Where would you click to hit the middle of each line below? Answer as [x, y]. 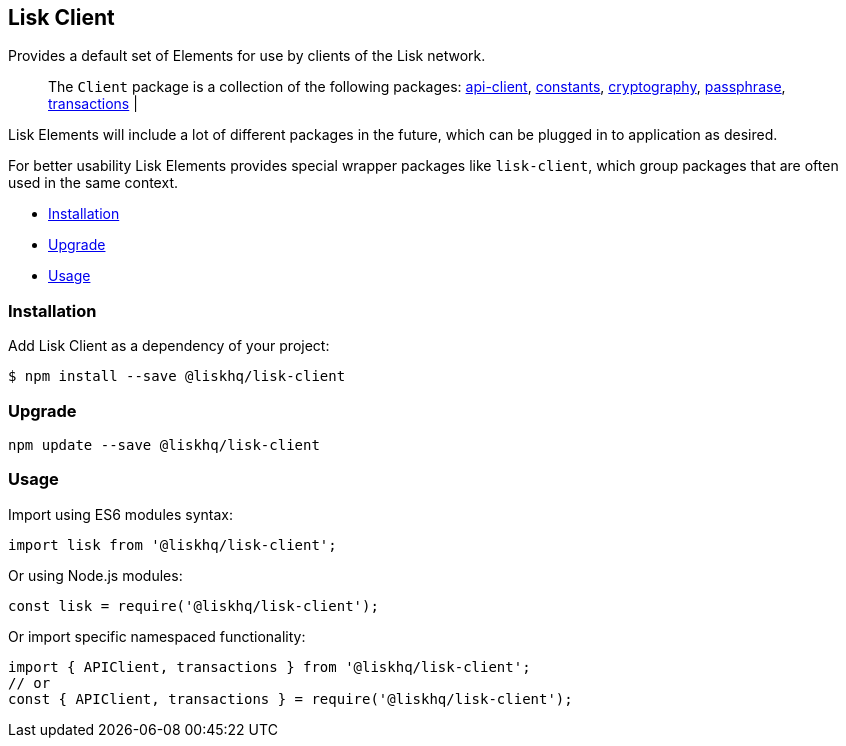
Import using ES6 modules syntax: [120, 514]
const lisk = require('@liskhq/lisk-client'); [193, 605]
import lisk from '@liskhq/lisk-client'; [172, 544]
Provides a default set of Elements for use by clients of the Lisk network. [247, 56]
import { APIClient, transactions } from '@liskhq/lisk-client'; [269, 666]
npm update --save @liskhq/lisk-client [164, 444]
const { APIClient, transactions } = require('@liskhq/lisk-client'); [290, 698]
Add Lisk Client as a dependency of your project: [169, 346]
